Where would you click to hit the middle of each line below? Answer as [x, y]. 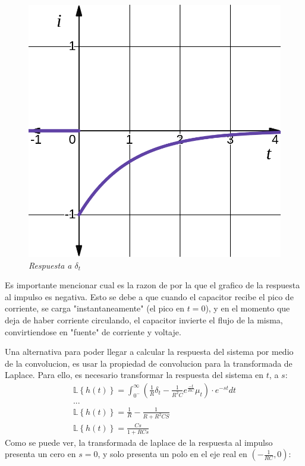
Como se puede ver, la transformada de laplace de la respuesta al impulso [139, 442]
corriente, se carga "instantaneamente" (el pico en [95, 308]
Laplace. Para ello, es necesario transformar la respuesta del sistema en [134, 375]
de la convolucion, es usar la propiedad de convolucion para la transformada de [149, 363]
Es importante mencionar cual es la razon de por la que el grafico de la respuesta [152, 285]
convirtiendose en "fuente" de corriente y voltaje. [93, 331]
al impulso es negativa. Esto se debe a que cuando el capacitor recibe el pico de [149, 296]
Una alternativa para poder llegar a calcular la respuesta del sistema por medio [149, 352]
